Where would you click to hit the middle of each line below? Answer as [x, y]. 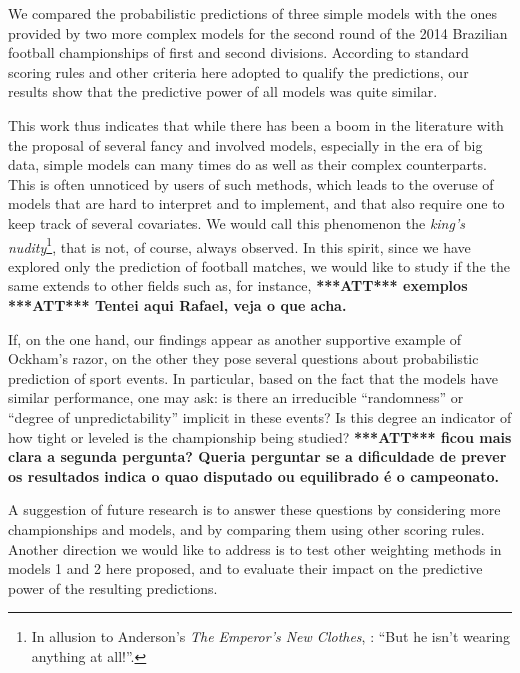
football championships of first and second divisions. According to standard [238, 52]
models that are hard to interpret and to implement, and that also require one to [256, 203]
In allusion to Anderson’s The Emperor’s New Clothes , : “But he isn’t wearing [271, 636]
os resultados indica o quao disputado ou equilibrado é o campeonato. [253, 475]
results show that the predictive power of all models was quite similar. [223, 91]
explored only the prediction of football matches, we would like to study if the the [259, 265]
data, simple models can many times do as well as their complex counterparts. [247, 164]
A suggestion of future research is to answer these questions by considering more [254, 509]
